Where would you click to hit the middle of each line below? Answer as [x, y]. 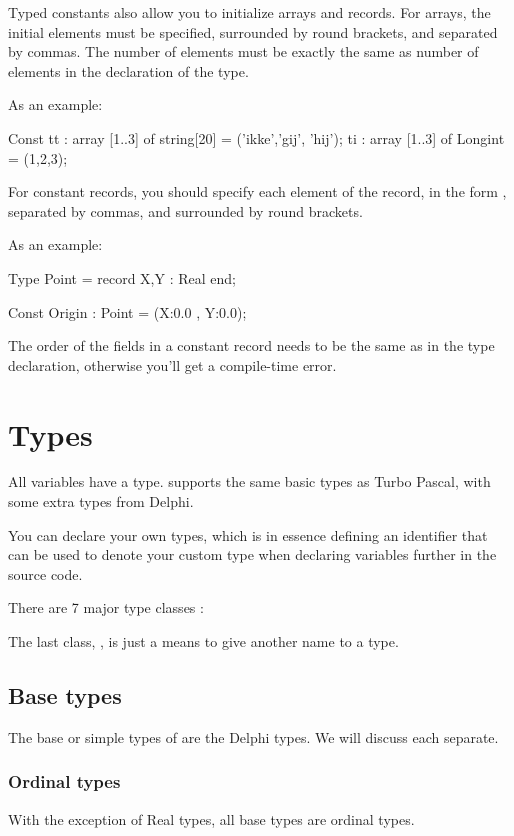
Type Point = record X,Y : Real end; [122, 277]
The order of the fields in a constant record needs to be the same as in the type [251, 345]
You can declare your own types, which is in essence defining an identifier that [248, 534]
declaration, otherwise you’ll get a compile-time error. [172, 364]
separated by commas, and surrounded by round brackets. [185, 210]
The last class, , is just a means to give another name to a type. [203, 641]
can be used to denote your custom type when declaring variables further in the [252, 554]
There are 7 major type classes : [106, 607]
